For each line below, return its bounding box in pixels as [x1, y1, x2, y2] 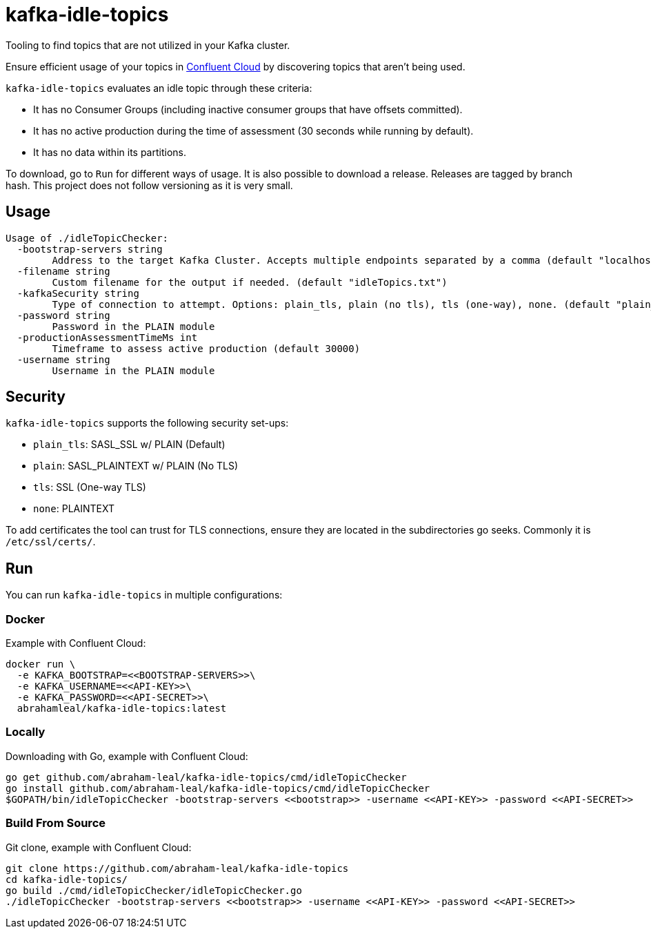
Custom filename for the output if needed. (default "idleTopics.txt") [52, 276, 448, 288]
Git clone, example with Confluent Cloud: [6, 841, 192, 853]
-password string [17, 309, 110, 321]
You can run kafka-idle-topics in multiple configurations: [6, 589, 283, 601]
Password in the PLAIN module [52, 320, 215, 332]
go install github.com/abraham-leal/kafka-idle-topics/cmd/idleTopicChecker [6, 782, 430, 794]
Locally [6, 725, 46, 739]
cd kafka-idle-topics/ [6, 873, 128, 885]
